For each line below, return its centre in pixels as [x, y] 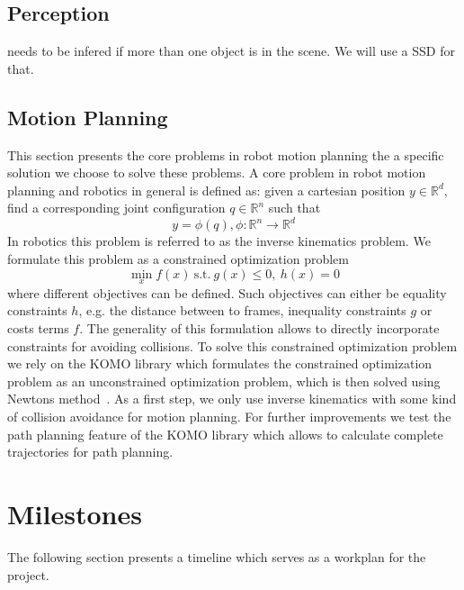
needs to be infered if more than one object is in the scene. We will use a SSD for [231, 51]
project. [28, 574]
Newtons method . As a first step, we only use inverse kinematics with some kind [232, 399]
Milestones [75, 513]
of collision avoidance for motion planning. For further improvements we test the [229, 417]
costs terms [38, 328]
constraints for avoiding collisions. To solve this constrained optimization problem [232, 345]
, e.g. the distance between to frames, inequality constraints [242, 310]
